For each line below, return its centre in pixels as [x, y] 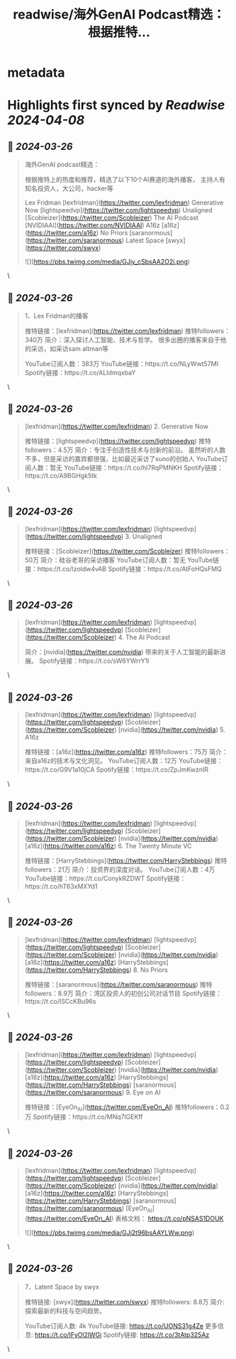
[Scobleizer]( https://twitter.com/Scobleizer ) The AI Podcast [111, 218]
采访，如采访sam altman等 [69, 348]
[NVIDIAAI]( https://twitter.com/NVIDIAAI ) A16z [92, 225]
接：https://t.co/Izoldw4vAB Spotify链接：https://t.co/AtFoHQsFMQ [123, 568]
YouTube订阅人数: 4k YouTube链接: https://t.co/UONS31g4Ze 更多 [121, 1326]
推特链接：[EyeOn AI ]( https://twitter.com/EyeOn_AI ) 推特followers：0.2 [127, 1108]
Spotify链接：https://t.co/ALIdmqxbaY [80, 373]
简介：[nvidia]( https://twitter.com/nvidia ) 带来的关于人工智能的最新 [122, 652]
